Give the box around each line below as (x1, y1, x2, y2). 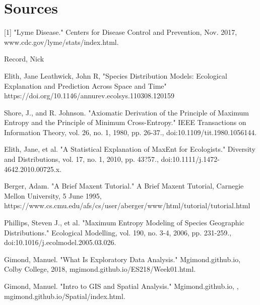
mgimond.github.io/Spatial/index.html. (4, 290, 125, 301)
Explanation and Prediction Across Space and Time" (4, 80, 167, 91)
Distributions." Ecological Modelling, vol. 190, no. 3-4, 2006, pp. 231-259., (4, 227, 232, 237)
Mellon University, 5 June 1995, (4, 190, 102, 201)
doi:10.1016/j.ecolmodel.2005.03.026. (4, 237, 116, 248)
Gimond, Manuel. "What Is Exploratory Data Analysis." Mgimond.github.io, (4, 254, 241, 264)
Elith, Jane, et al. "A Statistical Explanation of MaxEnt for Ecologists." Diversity (4, 144, 255, 154)
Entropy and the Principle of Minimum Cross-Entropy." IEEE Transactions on (4, 117, 246, 128)
